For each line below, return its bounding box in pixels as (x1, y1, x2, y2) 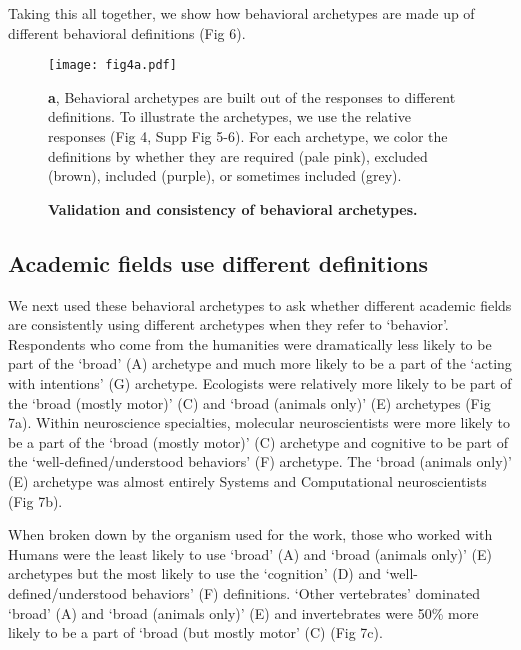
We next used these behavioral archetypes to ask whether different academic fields (8, 294, 512, 315)
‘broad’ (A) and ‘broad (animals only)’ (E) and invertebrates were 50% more (8, 602, 479, 623)
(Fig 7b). (8, 490, 63, 511)
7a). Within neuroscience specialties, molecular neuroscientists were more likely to (8, 412, 510, 433)
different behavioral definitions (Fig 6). (8, 22, 246, 43)
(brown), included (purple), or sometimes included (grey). (48, 165, 402, 186)
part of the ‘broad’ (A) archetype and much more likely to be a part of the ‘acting (8, 353, 512, 374)
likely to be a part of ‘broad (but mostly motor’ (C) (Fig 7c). (8, 622, 383, 643)
